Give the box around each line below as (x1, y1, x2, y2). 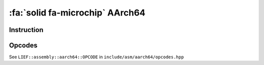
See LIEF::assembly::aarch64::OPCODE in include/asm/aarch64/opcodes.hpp (9, 54, 184, 60)
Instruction (9, 26, 44, 34)
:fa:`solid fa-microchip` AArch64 (9, 7, 146, 18)
